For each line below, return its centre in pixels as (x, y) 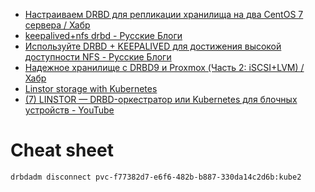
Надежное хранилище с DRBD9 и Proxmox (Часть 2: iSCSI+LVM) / (164, 67)
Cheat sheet (62, 150)
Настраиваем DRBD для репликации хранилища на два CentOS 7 (164, 14)
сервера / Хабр (57, 25)
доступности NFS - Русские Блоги (98, 57)
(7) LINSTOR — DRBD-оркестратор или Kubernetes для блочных (161, 99)
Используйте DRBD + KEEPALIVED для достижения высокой (153, 46)
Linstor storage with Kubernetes (91, 88)
